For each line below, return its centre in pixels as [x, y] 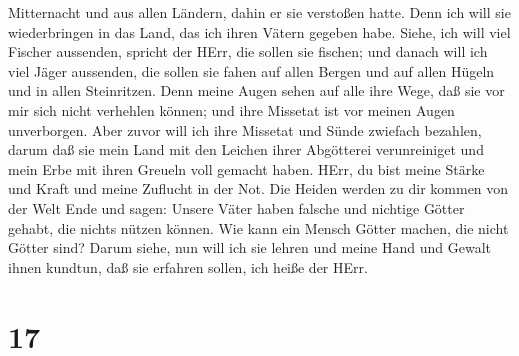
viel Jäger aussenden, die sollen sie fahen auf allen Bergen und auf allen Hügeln [251, 70]
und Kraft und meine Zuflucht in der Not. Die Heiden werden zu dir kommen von [258, 188]
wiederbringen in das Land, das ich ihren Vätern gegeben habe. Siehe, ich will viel [259, 31]
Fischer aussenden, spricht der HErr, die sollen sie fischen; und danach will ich [248, 51]
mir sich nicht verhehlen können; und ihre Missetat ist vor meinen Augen [231, 109]
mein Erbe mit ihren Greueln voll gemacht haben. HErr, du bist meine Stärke [246, 168]
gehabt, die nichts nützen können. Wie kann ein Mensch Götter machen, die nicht [258, 227]
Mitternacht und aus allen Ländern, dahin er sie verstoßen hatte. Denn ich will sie [259, 12]
